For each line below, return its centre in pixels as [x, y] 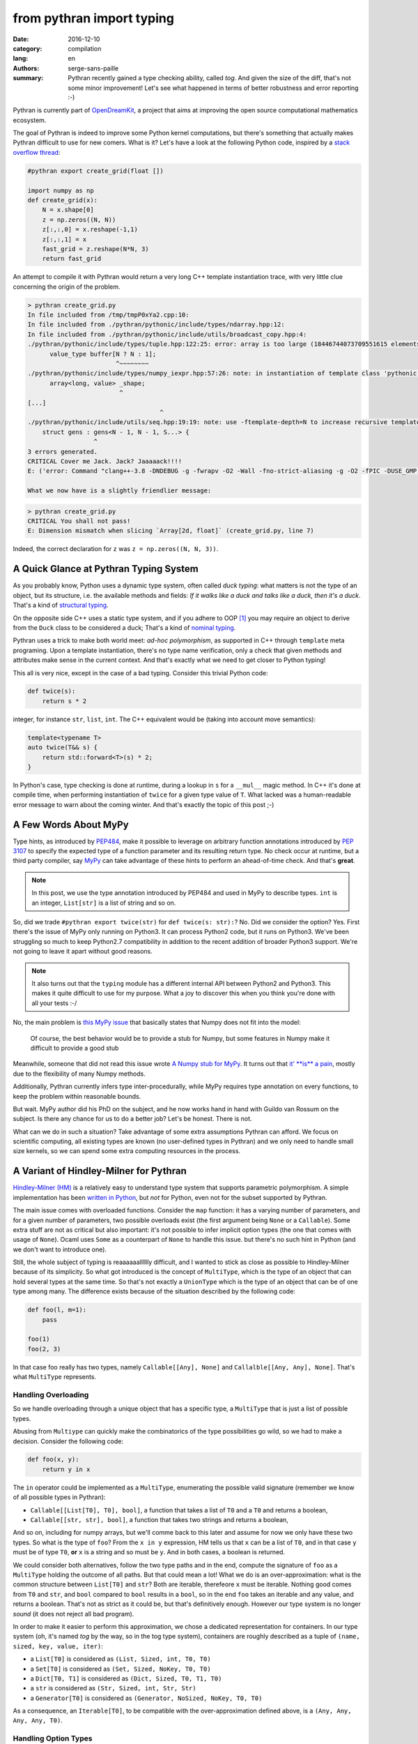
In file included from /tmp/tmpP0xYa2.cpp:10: [108, 315]
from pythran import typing [93, 18]
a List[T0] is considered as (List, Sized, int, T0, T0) [121, 1659]
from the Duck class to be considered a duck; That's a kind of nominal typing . [124, 627]
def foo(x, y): [53, 1459]
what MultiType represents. [55, 1377]
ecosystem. [30, 120]
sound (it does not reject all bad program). [73, 1614]
